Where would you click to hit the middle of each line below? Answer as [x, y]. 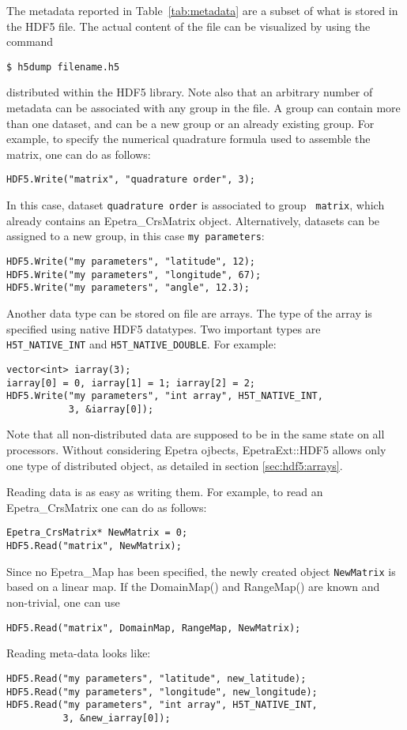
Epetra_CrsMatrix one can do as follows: [107, 507]
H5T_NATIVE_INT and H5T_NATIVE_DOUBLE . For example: [141, 344]
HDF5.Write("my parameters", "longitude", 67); [134, 275]
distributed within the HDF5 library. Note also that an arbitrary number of [190, 92]
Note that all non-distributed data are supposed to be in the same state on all [196, 434]
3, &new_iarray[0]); [117, 718]
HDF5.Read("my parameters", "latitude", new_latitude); [156, 678]
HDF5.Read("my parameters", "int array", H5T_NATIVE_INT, [162, 705]
